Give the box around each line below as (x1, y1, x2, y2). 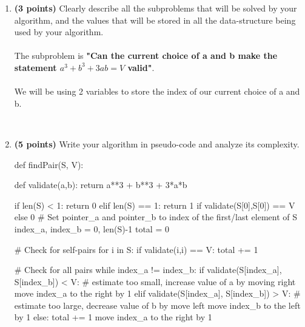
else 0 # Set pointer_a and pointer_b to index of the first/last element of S (14, 211, 298, 223)
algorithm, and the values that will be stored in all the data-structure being (14, 13, 296, 26)
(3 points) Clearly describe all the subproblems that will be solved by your (14, 2, 297, 14)
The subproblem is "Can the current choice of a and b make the (14, 49, 278, 62)
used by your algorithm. (14, 25, 104, 38)
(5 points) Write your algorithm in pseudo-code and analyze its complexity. (14, 137, 300, 150)
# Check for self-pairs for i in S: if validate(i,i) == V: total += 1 (14, 243, 258, 255)
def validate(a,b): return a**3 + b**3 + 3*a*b (14, 178, 187, 191)
